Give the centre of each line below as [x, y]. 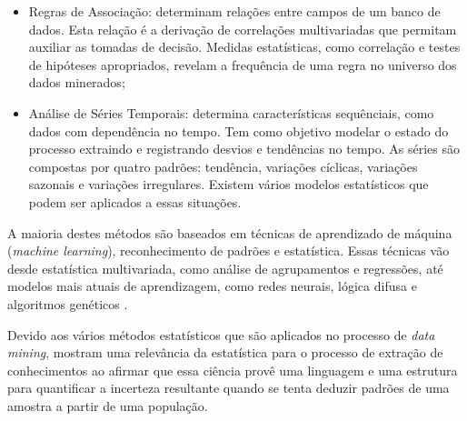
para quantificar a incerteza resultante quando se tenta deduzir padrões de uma [229, 388]
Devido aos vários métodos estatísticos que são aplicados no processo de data [221, 334]
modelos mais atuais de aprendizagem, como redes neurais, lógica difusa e [212, 286]
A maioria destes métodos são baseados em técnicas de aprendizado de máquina [230, 232]
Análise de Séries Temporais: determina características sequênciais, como [231, 112]
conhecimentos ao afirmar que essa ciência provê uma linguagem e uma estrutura [233, 370]
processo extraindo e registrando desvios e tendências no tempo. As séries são [244, 149]
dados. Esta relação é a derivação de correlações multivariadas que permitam [243, 29]
